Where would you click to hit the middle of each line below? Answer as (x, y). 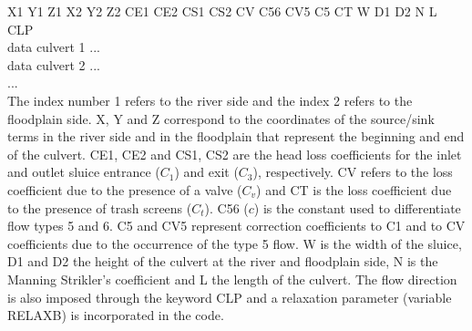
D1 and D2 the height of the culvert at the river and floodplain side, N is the (223, 261)
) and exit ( (206, 172)
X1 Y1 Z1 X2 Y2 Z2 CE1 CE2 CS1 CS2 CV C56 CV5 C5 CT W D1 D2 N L (222, 11)
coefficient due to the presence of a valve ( (125, 189)
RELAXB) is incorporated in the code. (116, 315)
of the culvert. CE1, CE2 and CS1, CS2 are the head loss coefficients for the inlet (235, 154)
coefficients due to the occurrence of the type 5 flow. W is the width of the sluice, (235, 243)
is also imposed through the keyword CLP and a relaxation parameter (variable (230, 297)
